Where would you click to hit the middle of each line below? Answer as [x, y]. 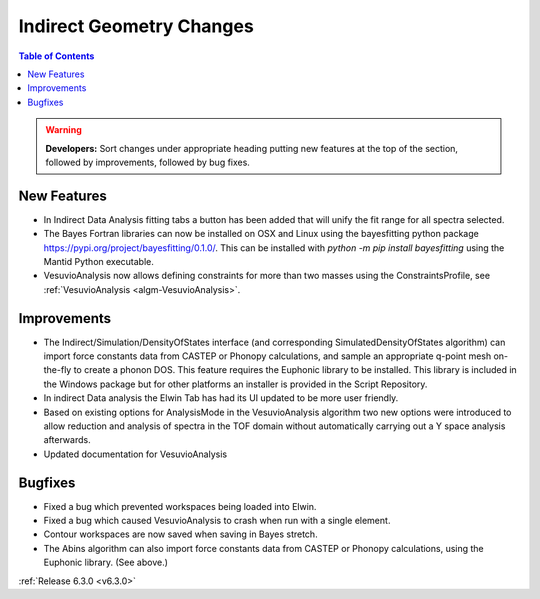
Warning [63, 130]
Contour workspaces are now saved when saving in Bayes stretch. [181, 534]
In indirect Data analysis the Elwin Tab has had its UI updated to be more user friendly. [221, 398]
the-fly [57, 370]
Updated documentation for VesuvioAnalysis [135, 454]
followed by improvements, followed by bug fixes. [147, 162]
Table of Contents [56, 56]
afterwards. [67, 440]
